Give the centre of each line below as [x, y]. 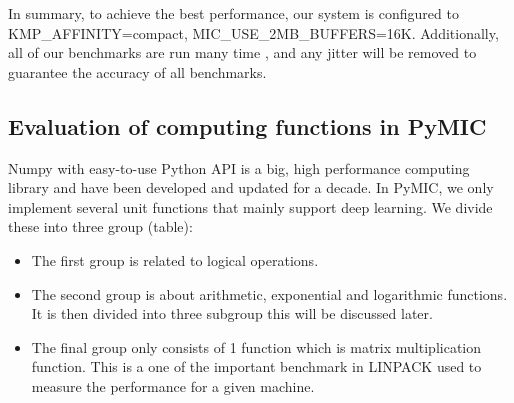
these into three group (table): [100, 226]
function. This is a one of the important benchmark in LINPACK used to [256, 366]
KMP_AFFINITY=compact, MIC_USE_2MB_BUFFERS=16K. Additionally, [253, 32]
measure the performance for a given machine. [173, 385]
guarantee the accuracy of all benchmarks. [137, 71]
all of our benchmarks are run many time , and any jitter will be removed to [242, 52]
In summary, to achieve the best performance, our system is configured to [233, 13]
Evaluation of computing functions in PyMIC [247, 125]
